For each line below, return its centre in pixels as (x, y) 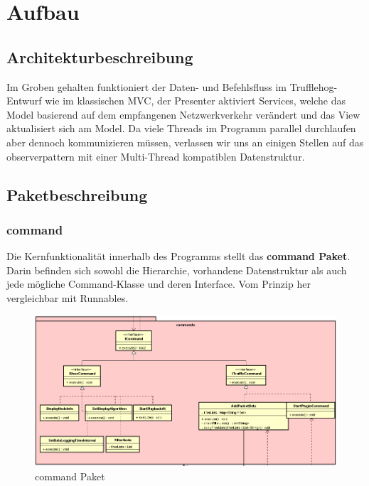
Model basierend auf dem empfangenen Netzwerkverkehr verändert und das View (183, 114)
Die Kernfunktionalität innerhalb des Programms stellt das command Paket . (178, 256)
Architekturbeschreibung (100, 56)
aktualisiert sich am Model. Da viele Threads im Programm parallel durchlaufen (181, 128)
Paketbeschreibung (77, 194)
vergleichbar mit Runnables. (68, 297)
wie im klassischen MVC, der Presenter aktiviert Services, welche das (196, 101)
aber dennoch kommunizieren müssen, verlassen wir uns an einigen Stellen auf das (185, 142)
